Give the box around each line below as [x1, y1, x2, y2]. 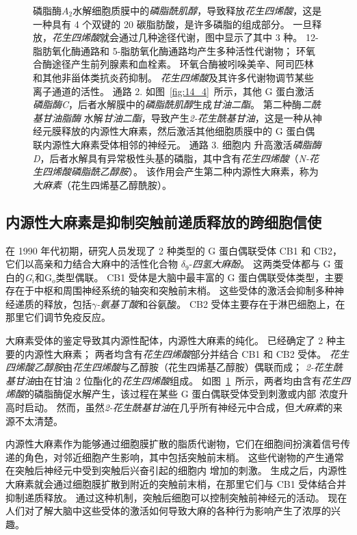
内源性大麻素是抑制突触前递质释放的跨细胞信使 [5, 211, 321, 232]
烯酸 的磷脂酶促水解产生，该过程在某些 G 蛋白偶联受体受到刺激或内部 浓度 [5, 387, 339, 401]
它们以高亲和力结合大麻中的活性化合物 [5, 257, 178, 271]
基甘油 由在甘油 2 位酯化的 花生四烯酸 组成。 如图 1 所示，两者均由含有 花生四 [5, 373, 350, 387]
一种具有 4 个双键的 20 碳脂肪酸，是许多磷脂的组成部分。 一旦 [33, 16, 313, 31]
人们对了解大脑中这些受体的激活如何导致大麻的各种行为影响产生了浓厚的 [5, 504, 331, 518]
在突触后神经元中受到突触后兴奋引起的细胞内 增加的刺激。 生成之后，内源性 [5, 463, 347, 478]
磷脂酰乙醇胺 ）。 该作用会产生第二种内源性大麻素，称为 [70, 164, 319, 179]
